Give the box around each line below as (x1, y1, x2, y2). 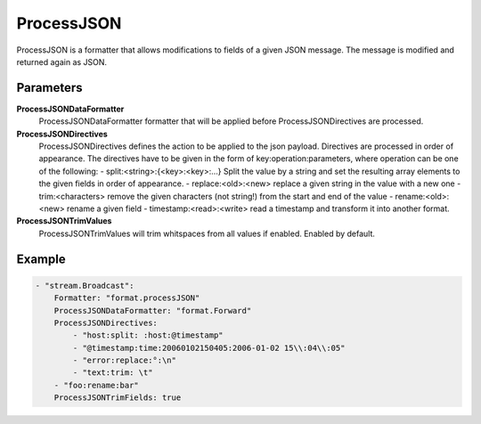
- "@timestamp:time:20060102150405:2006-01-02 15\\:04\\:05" (72, 343, 346, 353)
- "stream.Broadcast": (35, 281, 135, 290)
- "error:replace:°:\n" (72, 355, 177, 365)
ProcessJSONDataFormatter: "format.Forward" (53, 306, 252, 315)
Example (16, 251, 66, 266)
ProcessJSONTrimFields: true (53, 393, 182, 403)
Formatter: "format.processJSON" (53, 293, 200, 303)
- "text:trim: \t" (72, 368, 153, 378)
